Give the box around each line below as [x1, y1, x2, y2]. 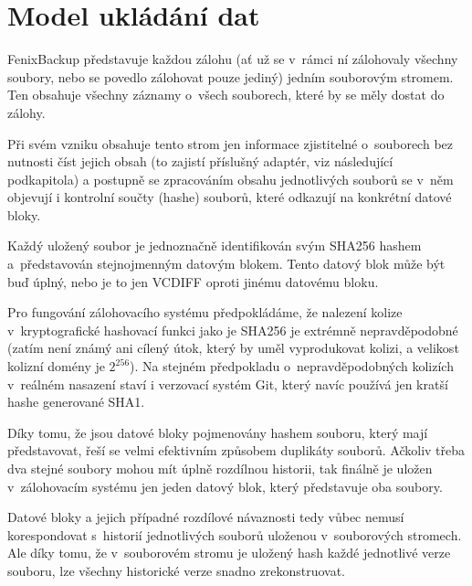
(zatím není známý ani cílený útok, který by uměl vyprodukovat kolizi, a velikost [7, 338, 459, 357]
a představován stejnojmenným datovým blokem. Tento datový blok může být [7, 254, 446, 273]
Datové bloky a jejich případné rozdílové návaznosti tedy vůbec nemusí [7, 507, 404, 527]
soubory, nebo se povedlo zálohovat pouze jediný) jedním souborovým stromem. [7, 67, 454, 86]
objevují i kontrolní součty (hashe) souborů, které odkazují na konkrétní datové [7, 187, 452, 207]
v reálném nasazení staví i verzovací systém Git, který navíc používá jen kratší [7, 374, 448, 393]
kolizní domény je [7, 357, 105, 376]
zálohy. [7, 102, 46, 122]
